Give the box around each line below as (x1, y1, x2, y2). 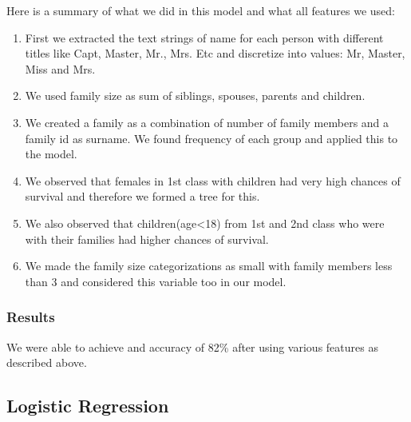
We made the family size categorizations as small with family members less (25, 257, 393, 274)
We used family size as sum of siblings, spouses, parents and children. (25, 87, 366, 104)
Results (6, 307, 55, 327)
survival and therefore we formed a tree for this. (25, 188, 260, 205)
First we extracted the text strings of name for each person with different (25, 29, 384, 46)
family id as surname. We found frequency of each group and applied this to (25, 129, 398, 146)
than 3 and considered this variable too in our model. (25, 273, 287, 289)
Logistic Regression (6, 393, 169, 418)
